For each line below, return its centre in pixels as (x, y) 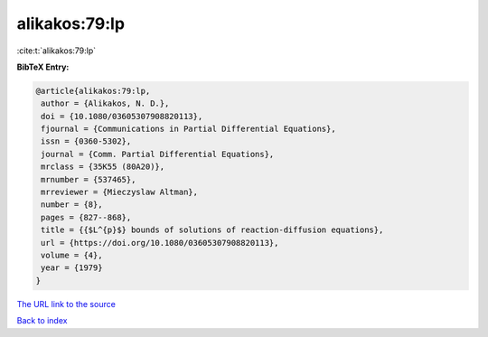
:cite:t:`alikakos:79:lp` (56, 51)
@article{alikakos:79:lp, (93, 91)
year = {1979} (72, 268)
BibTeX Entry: (43, 67)
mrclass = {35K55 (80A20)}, (103, 167)
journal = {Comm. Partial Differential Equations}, (158, 154)
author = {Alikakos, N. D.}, (105, 103)
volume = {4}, (72, 255)
